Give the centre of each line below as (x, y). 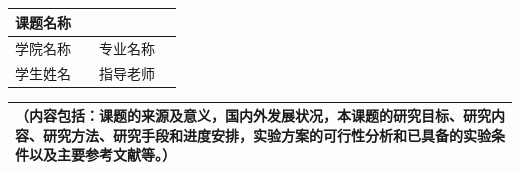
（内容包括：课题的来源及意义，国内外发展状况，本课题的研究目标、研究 (253, 115)
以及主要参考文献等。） (102, 154)
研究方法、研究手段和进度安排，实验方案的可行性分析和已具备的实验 (266, 134)
